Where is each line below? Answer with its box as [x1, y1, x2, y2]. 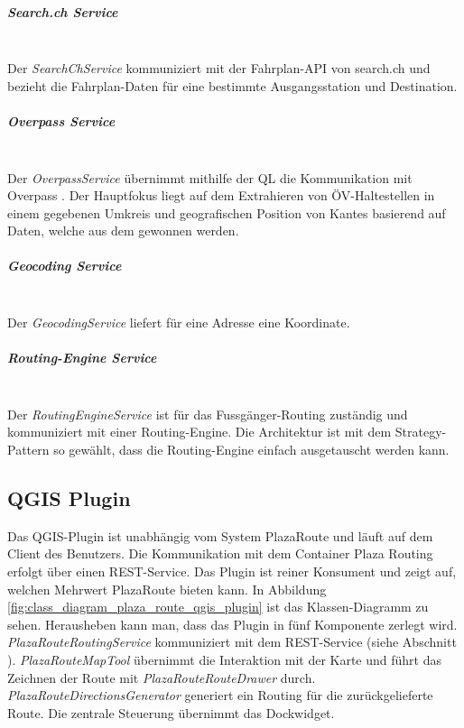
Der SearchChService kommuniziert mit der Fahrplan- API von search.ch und [7, 59, 431, 78]
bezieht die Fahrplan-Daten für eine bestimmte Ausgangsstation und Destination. [7, 76, 458, 95]
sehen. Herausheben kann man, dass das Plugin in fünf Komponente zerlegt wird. [7, 614, 458, 633]
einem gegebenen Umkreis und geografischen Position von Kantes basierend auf [7, 203, 446, 222]
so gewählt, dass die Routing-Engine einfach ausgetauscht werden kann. [53, 439, 450, 458]
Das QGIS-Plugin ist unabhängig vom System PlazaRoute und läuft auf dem [7, 526, 433, 545]
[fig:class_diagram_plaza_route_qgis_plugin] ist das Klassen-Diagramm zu [7, 597, 429, 616]
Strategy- [394, 422, 447, 441]
